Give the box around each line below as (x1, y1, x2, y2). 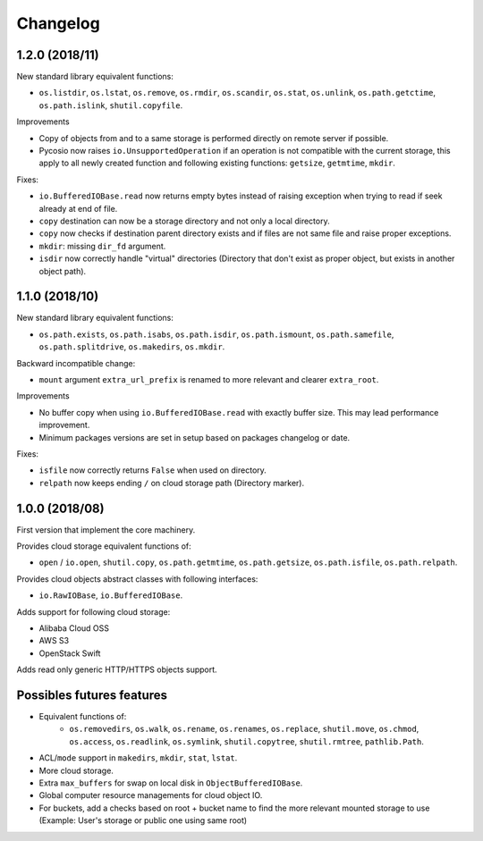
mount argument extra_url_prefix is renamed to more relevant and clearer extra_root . (38, 374, 379, 384)
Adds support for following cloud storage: (16, 606, 171, 617)
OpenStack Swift (38, 648, 101, 659)
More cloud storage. (38, 765, 114, 776)
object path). (38, 265, 87, 276)
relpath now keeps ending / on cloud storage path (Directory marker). (38, 477, 304, 488)
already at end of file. (38, 203, 118, 214)
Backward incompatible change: (16, 357, 136, 368)
